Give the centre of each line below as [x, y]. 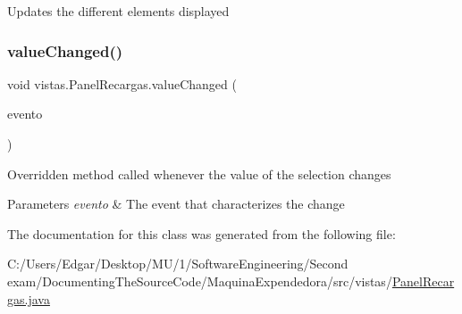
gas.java [29, 298]
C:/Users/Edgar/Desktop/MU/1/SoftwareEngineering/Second [178, 264]
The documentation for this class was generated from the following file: [202, 233]
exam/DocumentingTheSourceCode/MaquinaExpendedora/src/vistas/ [200, 281]
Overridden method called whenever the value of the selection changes [199, 174]
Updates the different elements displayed [118, 11]
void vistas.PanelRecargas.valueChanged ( [122, 83]
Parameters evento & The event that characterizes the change [176, 204]
